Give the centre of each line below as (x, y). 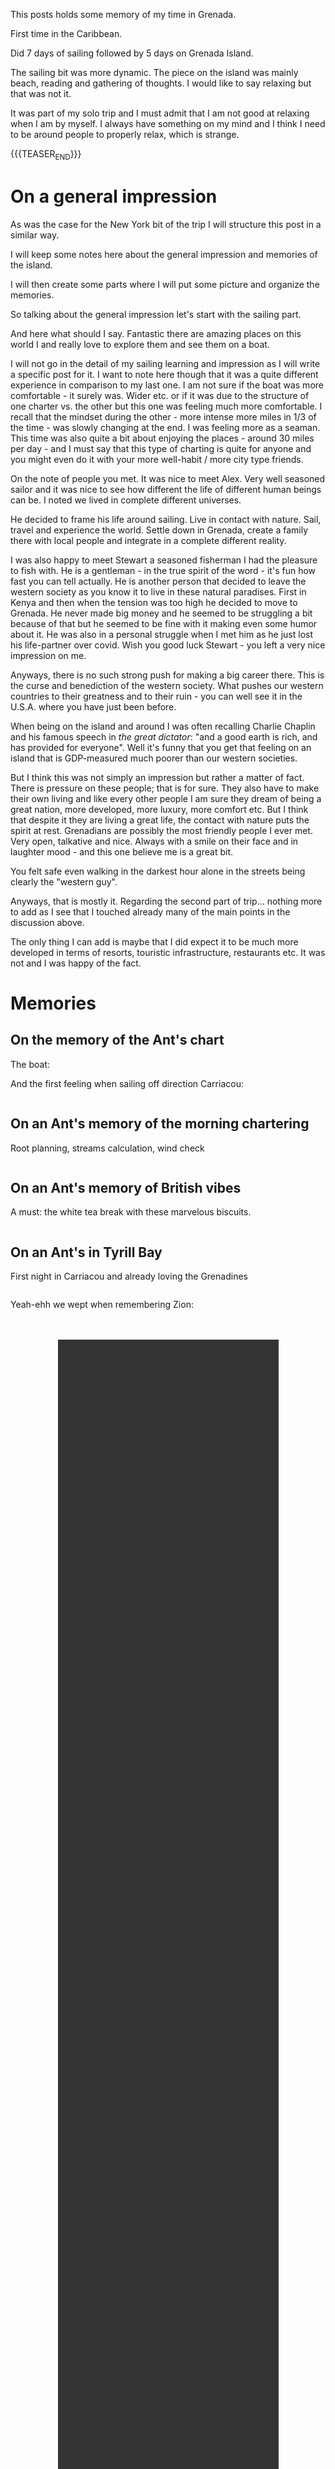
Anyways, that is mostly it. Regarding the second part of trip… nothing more (166, 901)
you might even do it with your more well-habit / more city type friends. (157, 459)
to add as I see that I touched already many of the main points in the (150, 911)
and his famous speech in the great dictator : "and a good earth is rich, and (164, 736)
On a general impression (114, 196)
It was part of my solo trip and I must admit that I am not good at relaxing (160, 113)
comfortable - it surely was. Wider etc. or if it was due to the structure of (160, 395)
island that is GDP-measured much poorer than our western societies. (154, 758)
